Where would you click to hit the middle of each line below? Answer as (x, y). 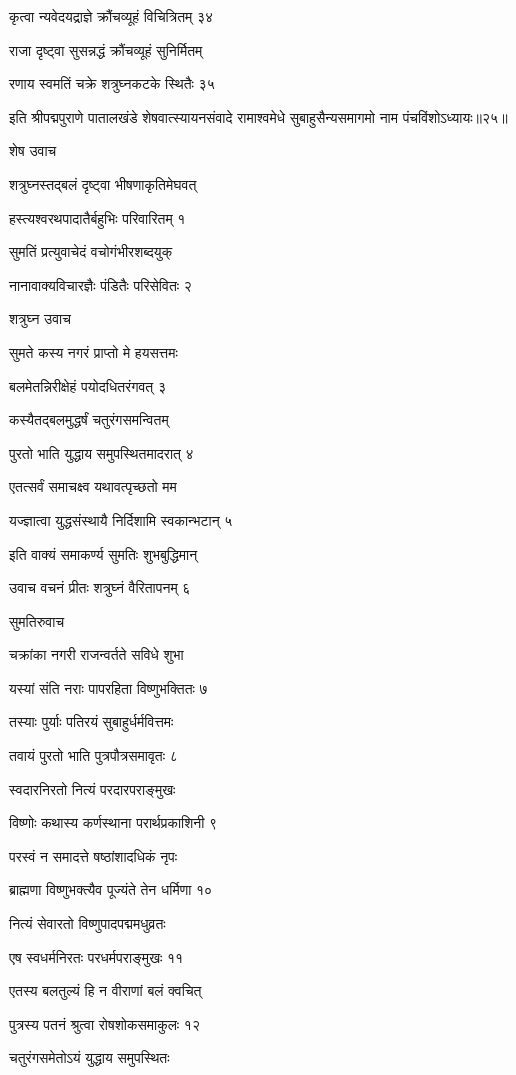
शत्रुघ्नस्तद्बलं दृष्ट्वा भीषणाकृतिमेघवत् (103, 183)
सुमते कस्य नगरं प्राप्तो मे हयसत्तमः (93, 351)
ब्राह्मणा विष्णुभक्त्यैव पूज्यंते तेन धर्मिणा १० (111, 889)
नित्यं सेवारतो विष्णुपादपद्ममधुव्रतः (87, 923)
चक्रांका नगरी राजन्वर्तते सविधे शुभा (96, 654)
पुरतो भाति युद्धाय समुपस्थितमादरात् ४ (101, 452)
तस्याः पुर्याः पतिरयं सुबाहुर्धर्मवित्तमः (91, 721)
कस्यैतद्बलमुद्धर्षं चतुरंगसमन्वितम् (89, 419)
